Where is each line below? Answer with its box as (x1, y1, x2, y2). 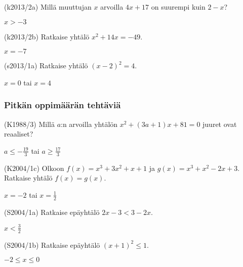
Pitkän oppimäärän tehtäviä (4, 99, 121, 111)
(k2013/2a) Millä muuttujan (4, 2, 92, 12)
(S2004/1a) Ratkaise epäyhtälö (4, 206, 100, 217)
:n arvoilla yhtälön (61, 118, 118, 129)
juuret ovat (202, 118, 237, 129)
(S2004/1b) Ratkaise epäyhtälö (4, 239, 100, 250)
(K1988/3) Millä (4, 118, 55, 129)
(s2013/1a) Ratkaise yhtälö (4, 60, 88, 71)
